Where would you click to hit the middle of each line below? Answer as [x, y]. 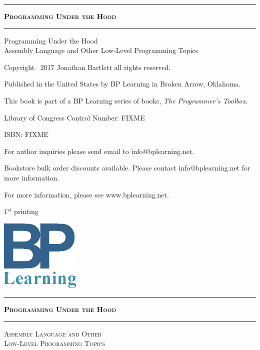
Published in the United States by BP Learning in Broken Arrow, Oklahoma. [122, 84]
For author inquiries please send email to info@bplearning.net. [99, 151]
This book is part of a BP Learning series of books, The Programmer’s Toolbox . [126, 100]
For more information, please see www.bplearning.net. [86, 194]
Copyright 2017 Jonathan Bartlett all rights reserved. [87, 67]
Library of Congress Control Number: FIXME [74, 117]
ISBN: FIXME [26, 134]
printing [26, 211]
